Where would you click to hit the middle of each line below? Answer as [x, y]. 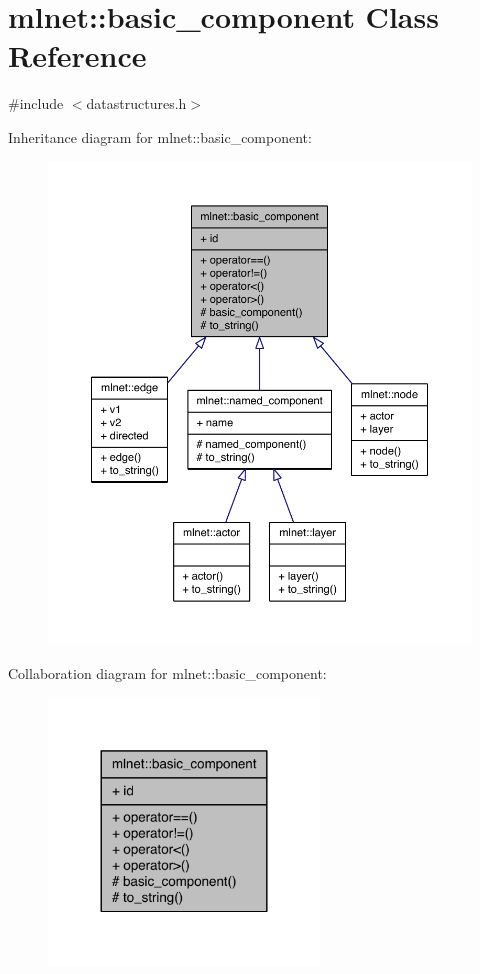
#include [36, 103]
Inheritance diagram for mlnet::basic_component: [160, 136]
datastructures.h [136, 103]
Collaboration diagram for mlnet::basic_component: [167, 672]
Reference [77, 55]
